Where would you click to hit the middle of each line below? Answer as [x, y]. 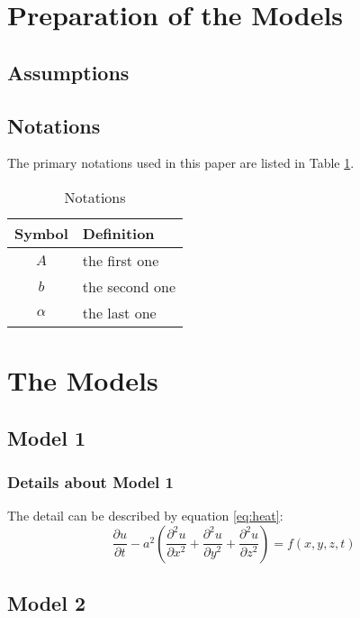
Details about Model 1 [90, 482]
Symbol [41, 233]
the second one [129, 286]
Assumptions [68, 72]
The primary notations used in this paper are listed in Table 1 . [181, 163]
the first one [121, 260]
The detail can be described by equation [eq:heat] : [145, 516]
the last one [119, 312]
